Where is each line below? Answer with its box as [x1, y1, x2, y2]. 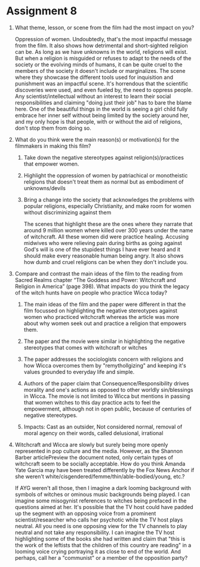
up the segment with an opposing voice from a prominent [14, 510, 156, 517]
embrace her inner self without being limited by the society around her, [14, 112, 190, 119]
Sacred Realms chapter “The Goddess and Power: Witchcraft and [14, 276, 176, 283]
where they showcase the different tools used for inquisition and [14, 73, 173, 81]
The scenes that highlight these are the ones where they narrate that [23, 220, 193, 228]
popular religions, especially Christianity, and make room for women [23, 202, 192, 210]
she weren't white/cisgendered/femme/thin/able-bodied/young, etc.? [14, 473, 185, 480]
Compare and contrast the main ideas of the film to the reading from [14, 270, 183, 277]
